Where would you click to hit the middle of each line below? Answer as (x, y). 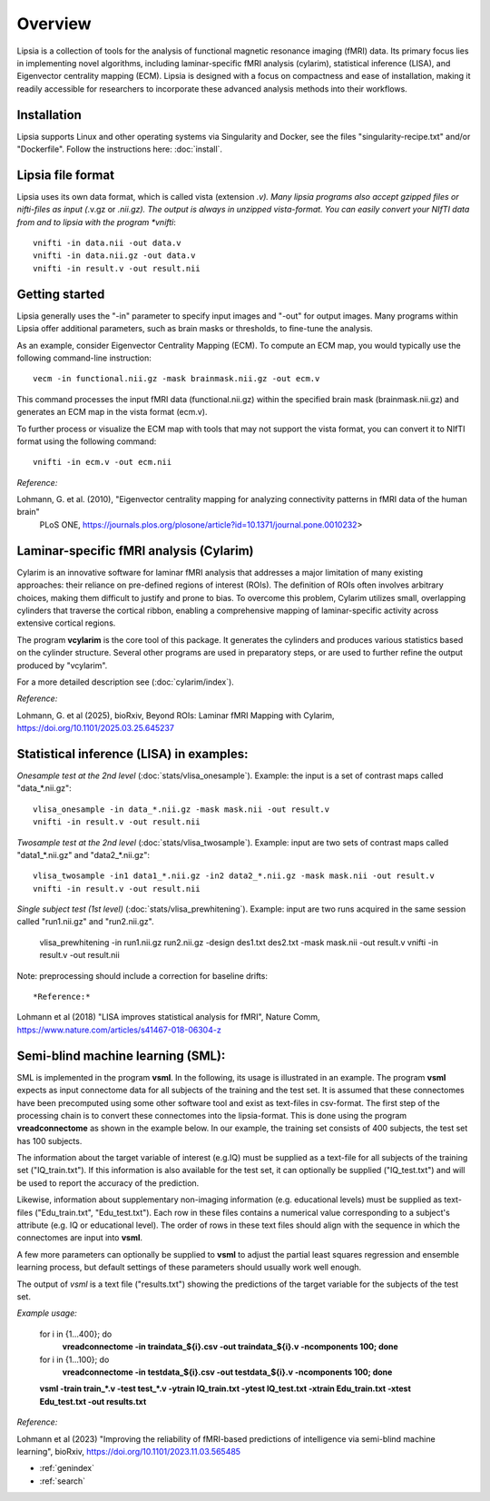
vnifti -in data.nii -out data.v (107, 243)
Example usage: (47, 1313)
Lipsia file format (66, 175)
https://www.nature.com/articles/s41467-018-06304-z (119, 1030)
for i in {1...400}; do (76, 1334)
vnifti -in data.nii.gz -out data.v (114, 256)
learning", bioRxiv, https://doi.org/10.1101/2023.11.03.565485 (128, 1451)
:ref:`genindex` (67, 1468)
